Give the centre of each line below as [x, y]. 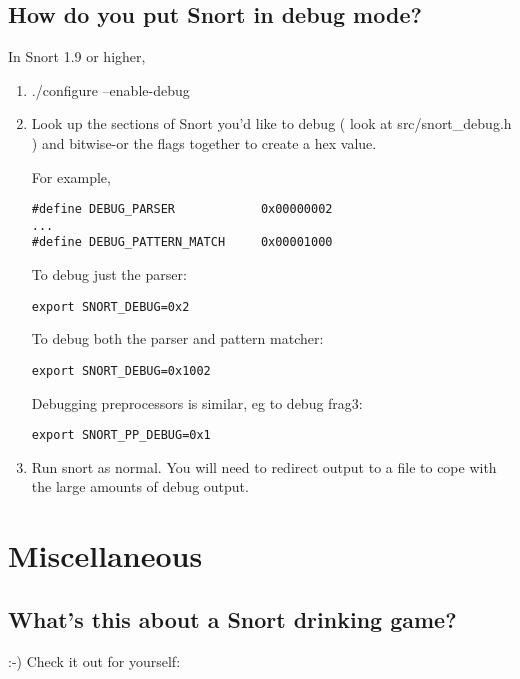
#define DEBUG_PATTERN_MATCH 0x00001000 [182, 242]
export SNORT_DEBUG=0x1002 [121, 370]
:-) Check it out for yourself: [94, 660]
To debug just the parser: [109, 274]
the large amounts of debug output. [140, 486]
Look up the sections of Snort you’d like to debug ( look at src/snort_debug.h [271, 123]
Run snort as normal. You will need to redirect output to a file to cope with [264, 466]
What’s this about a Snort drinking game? [232, 618]
